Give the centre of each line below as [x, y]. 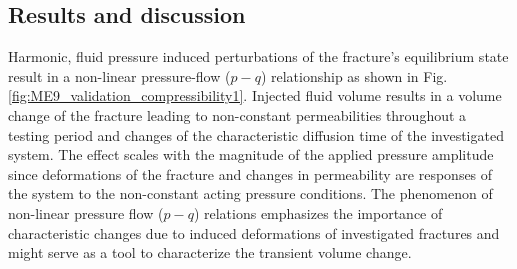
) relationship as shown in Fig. [354, 75]
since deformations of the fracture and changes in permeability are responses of [250, 173]
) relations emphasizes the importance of [318, 212]
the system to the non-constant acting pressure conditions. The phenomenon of [250, 193]
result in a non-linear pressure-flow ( [119, 75]
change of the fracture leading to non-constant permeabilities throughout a [237, 114]
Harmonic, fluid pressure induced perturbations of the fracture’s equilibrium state [258, 56]
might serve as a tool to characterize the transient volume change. [210, 252]
